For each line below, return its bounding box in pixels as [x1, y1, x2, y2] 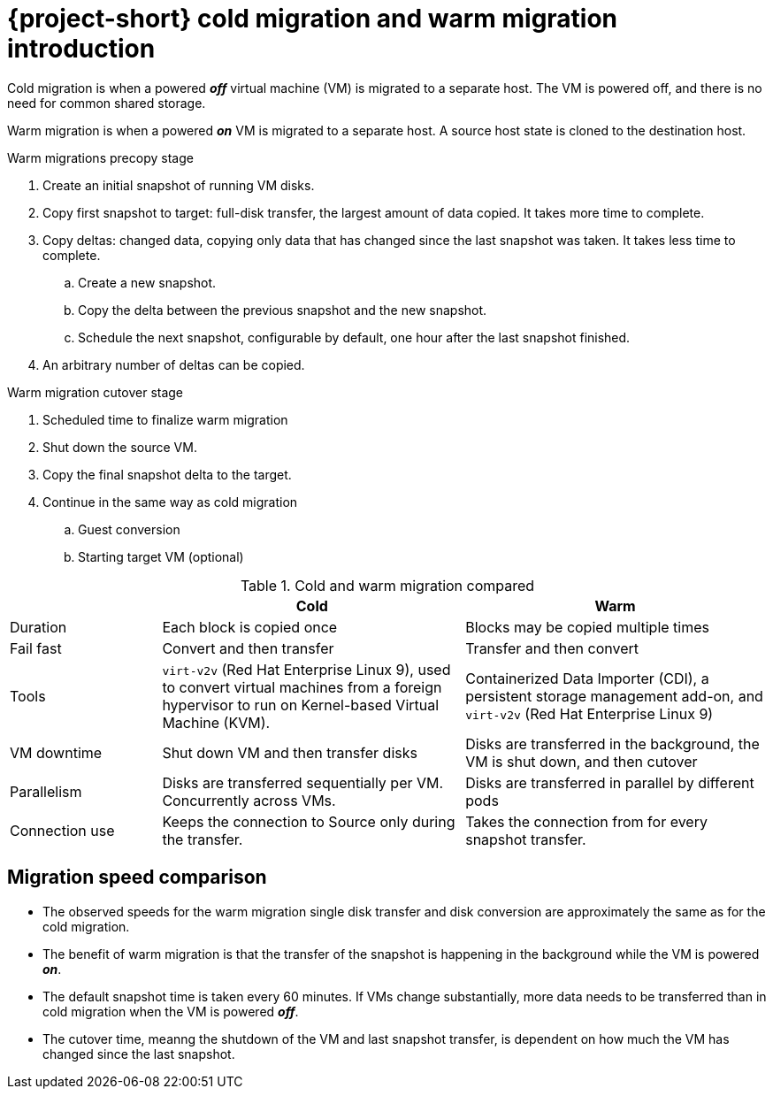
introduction [7, 34, 156, 64]
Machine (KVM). [162, 713, 271, 732]
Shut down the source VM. [42, 439, 197, 455]
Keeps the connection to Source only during [162, 812, 455, 831]
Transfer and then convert [465, 639, 639, 657]
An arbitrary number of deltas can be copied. [42, 356, 305, 372]
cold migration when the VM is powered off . [42, 1003, 299, 1019]
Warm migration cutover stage [7, 384, 184, 400]
